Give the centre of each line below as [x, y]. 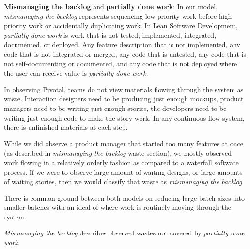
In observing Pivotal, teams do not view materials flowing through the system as [124, 89]
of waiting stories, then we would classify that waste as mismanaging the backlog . [124, 181]
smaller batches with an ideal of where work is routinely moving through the [118, 207]
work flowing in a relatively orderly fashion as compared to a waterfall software [121, 162]
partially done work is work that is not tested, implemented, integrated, [110, 35]
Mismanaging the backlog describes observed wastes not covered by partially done [124, 233]
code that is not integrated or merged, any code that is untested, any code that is [125, 54]
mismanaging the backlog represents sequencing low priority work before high [118, 16]
